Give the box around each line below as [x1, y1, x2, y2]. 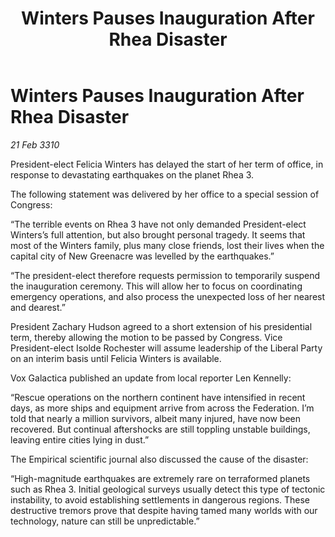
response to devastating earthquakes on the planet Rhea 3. [10, 168, 255, 181]
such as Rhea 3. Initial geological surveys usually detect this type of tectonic [10, 483, 326, 495]
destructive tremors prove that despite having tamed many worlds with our [10, 504, 318, 516]
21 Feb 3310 [10, 138, 60, 151]
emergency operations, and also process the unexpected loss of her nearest [10, 290, 326, 302]
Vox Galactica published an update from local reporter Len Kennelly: [10, 372, 292, 384]
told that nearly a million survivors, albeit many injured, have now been [10, 412, 301, 424]
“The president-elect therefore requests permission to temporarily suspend [10, 269, 321, 281]
